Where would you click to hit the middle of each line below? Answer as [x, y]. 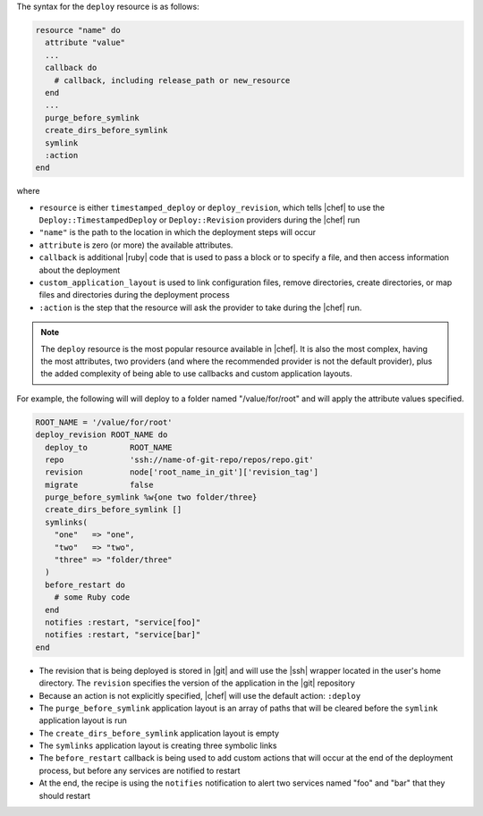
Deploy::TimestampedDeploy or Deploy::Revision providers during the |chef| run [199, 220]
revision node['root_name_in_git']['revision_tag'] [182, 472]
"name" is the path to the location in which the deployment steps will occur [178, 232]
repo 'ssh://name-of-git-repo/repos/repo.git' [179, 459]
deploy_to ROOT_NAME [109, 447]
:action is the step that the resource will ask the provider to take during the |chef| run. [200, 307]
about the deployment [80, 270]
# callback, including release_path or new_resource [172, 80]
